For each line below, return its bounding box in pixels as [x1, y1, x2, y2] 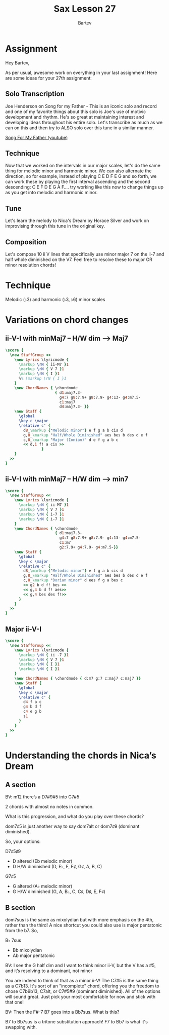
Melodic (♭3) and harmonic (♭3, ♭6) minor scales [5, 296, 105, 302]
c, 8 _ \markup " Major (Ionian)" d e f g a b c [23, 437, 119, 442]
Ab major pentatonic [12, 952, 55, 958]
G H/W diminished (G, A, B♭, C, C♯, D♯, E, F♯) [12, 889, 106, 895]
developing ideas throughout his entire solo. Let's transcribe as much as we [5, 119, 163, 125]
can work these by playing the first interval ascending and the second [5, 178, 150, 185]
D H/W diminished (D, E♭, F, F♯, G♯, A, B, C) [12, 864, 102, 870]
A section [5, 780, 36, 789]
